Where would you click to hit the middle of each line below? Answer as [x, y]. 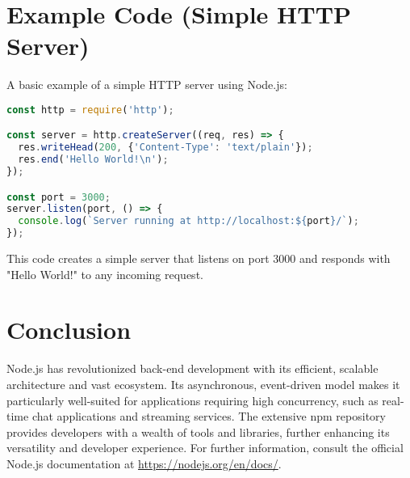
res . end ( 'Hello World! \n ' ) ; [93, 160]
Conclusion [69, 330]
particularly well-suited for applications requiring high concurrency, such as [192, 400]
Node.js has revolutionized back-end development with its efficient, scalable [192, 368]
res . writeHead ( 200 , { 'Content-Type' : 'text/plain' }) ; [165, 148]
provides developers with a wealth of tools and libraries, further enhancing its [198, 431]
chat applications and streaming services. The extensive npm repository [209, 416]
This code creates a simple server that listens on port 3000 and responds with [199, 258]
